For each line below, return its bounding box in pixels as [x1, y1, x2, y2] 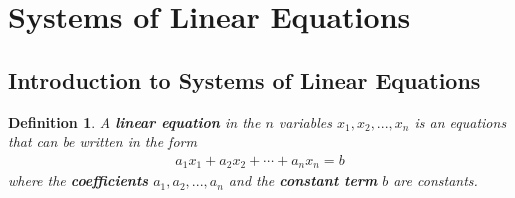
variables [278, 111, 332, 132]
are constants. [393, 170, 478, 191]
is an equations [414, 111, 507, 132]
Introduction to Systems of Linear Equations [8, 64, 481, 95]
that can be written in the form [8, 131, 197, 152]
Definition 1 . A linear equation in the [8, 111, 261, 132]
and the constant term [228, 170, 378, 191]
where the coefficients [8, 170, 149, 191]
